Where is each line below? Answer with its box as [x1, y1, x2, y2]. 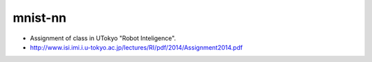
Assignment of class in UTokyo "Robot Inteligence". [30, 34, 176, 42]
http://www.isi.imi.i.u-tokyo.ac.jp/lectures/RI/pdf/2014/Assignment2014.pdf [30, 43, 243, 51]
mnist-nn [12, 10, 67, 25]
